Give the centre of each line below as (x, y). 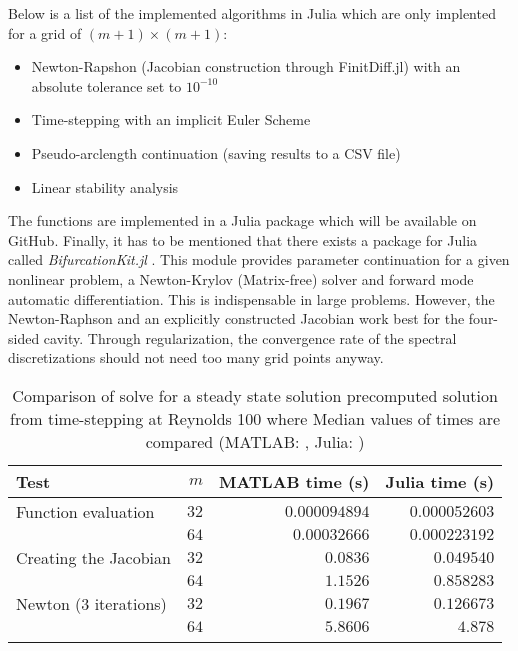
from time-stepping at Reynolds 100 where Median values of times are (255, 418)
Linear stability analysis (105, 186)
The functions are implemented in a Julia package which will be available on (242, 220)
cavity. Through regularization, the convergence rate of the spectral (250, 337)
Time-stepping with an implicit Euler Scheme (171, 119)
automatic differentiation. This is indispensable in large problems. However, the (251, 298)
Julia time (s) (440, 481)
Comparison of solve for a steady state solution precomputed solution (255, 395)
